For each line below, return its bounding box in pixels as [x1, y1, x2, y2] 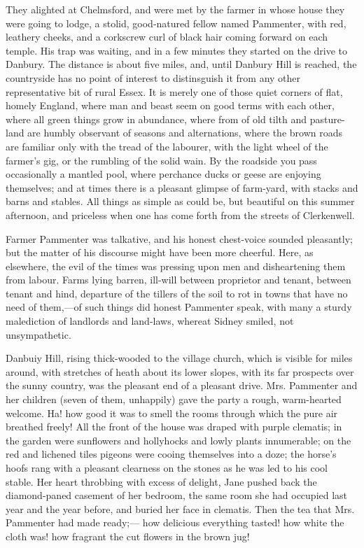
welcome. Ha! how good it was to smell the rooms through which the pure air [6, 405, 338, 420]
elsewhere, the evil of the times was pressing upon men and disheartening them [6, 258, 346, 273]
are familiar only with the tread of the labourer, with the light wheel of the [6, 139, 328, 153]
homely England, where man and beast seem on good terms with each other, [6, 98, 335, 113]
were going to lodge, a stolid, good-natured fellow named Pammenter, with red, [6, 15, 346, 30]
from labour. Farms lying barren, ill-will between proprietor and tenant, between [6, 272, 351, 287]
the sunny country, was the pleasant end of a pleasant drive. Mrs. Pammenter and [6, 378, 358, 393]
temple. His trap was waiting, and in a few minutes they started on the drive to [6, 43, 348, 57]
